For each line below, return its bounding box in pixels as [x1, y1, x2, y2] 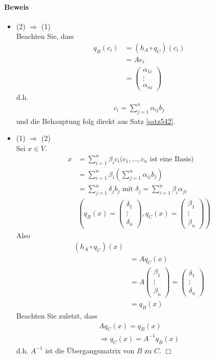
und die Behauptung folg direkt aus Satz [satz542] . [16, 115, 176, 126]
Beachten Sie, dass [16, 31, 74, 41]
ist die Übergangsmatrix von [45, 345, 135, 355]
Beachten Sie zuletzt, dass [16, 310, 98, 321]
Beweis [4, 1, 29, 12]
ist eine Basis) [149, 155, 194, 163]
